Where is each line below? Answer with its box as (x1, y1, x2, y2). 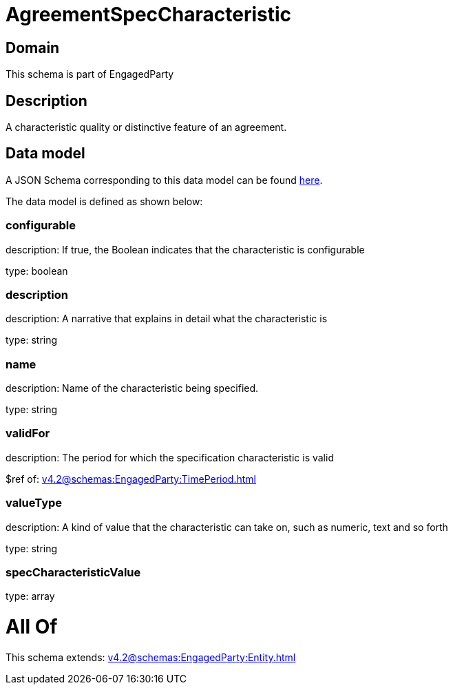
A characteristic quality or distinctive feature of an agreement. (6, 121, 287, 134)
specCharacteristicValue (6, 565, 141, 579)
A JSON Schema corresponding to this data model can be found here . (6, 174, 323, 186)
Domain (6, 39, 60, 56)
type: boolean (6, 264, 68, 277)
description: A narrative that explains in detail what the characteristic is (6, 313, 328, 325)
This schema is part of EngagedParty (6, 68, 174, 81)
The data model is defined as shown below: (6, 195, 203, 207)
